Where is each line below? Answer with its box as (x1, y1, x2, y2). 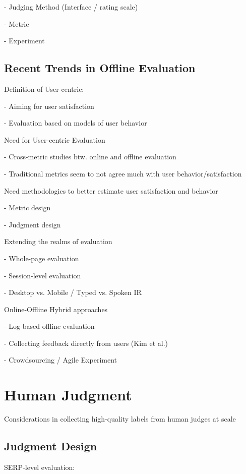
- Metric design (4, 202, 51, 213)
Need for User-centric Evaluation (4, 134, 105, 145)
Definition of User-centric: (4, 83, 84, 94)
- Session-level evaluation (4, 270, 81, 280)
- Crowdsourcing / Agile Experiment (4, 354, 117, 365)
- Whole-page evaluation (4, 253, 79, 263)
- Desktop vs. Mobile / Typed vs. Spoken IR (4, 287, 142, 298)
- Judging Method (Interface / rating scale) (4, 2, 138, 12)
